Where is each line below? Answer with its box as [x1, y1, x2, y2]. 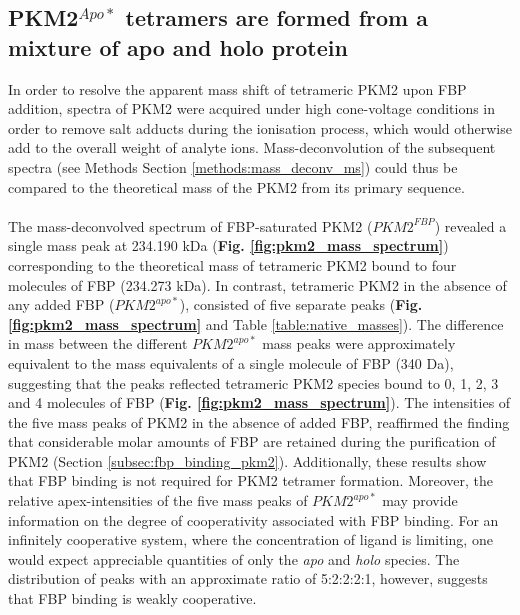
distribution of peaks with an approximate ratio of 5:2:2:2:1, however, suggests [8, 568, 488, 589]
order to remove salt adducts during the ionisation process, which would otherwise [8, 117, 512, 138]
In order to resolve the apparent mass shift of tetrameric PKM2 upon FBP [8, 78, 467, 99]
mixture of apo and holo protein [8, 31, 348, 62]
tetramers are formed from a [125, 2, 428, 33]
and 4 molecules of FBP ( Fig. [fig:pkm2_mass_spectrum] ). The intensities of [8, 392, 511, 413]
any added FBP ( [8, 294, 115, 315]
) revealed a [434, 215, 507, 236]
